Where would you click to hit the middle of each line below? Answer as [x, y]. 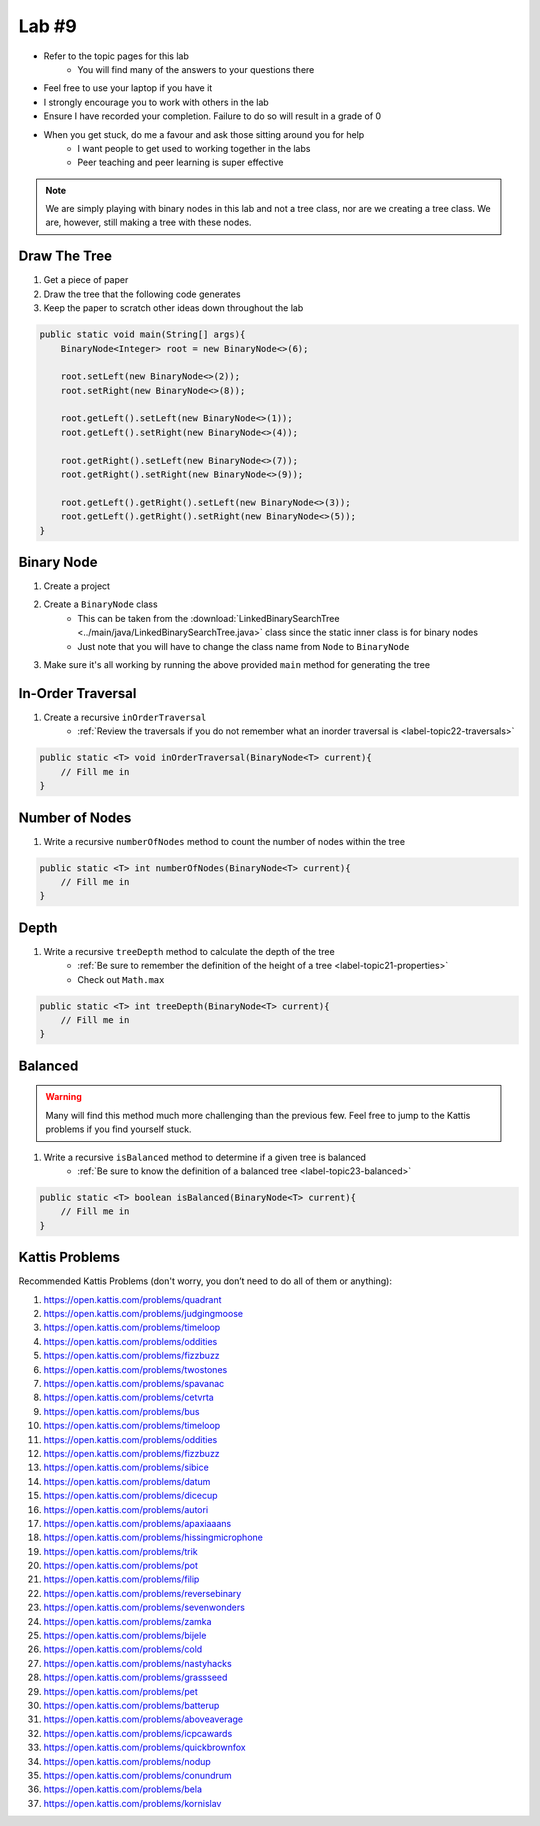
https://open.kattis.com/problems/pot [121, 1566]
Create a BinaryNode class [101, 604]
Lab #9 [47, 26]
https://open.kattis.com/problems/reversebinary [142, 1593]
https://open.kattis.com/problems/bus [121, 1411]
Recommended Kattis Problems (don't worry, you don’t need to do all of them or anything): [205, 1281]
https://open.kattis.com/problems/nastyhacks [137, 1663]
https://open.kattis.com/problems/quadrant [132, 1299]
